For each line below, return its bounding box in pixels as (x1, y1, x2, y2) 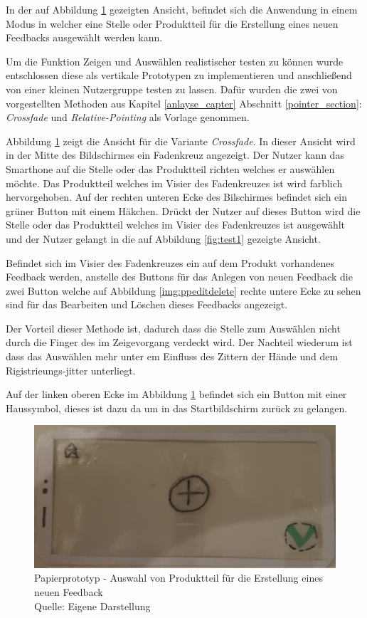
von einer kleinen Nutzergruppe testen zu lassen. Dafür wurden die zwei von (6, 81, 338, 96)
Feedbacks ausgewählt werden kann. (6, 30, 163, 45)
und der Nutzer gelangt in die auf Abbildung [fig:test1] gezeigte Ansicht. (6, 231, 321, 246)
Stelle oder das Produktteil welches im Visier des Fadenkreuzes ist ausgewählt (6, 217, 346, 232)
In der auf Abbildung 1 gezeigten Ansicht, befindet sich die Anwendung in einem (6, 2, 358, 16)
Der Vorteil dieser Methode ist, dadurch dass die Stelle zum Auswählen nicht (6, 320, 341, 335)
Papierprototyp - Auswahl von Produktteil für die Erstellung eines (34, 570, 323, 585)
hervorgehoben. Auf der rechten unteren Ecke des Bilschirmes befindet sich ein (6, 189, 348, 204)
